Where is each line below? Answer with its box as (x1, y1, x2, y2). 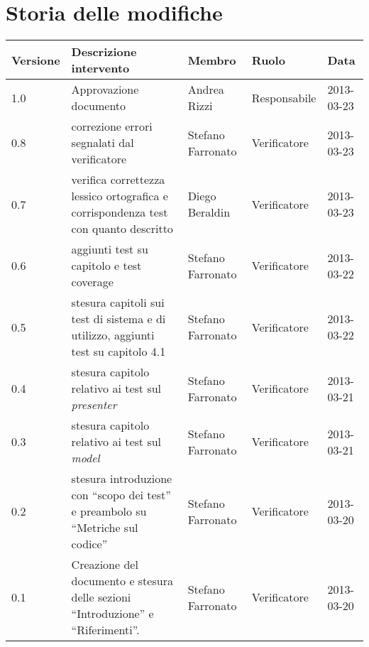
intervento (71, 60, 130, 77)
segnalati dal (71, 134, 134, 151)
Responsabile (251, 89, 316, 106)
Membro (187, 51, 236, 68)
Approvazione (71, 81, 139, 98)
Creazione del (71, 556, 138, 573)
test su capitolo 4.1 (71, 343, 166, 360)
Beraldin (187, 204, 231, 221)
